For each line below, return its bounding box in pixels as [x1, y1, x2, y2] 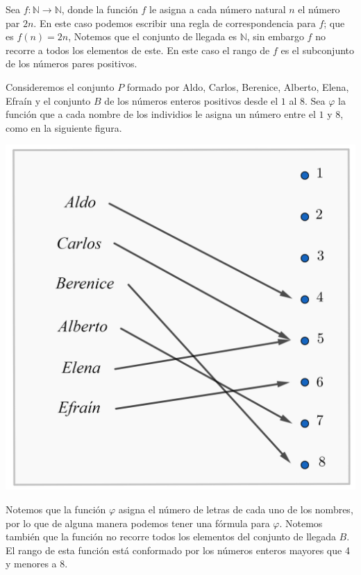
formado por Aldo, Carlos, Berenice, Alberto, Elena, [126, 79, 349, 94]
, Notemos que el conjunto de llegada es [68, 29, 237, 44]
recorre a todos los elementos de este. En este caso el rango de [6, 42, 270, 57]
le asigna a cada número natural [149, 2, 286, 16]
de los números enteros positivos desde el [104, 93, 278, 108]
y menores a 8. [6, 556, 68, 571]
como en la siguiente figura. [6, 120, 122, 135]
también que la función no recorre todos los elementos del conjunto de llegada [6, 529, 336, 544]
